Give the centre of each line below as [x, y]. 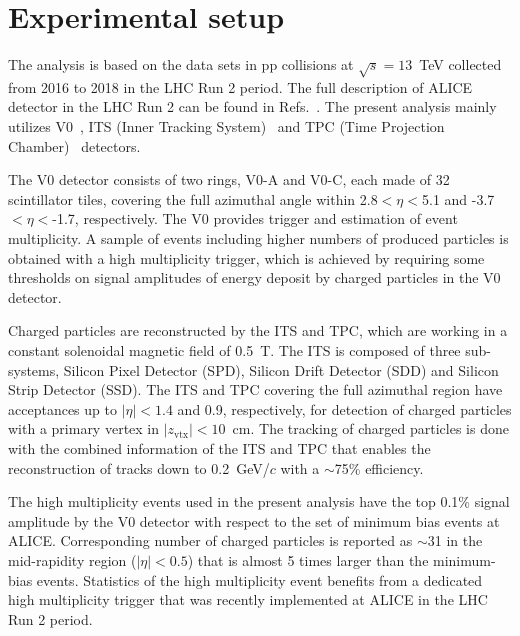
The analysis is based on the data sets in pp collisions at [181, 64]
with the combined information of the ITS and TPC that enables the [219, 447]
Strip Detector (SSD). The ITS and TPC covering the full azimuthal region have [255, 389]
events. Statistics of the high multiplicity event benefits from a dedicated [259, 579]
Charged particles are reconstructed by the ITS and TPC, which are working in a [258, 330]
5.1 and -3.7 [458, 198]
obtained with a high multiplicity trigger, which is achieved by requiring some [246, 257]
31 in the [455, 540]
